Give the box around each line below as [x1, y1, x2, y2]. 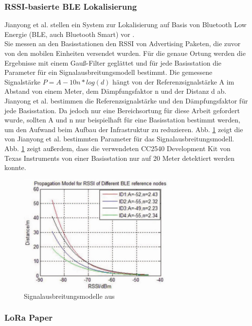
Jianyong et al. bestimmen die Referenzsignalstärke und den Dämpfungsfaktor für [4, 95, 248, 105]
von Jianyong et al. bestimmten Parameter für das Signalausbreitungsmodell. [4, 134, 234, 144]
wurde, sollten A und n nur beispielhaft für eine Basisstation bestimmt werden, [4, 115, 241, 125]
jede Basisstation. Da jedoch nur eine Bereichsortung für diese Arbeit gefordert [4, 105, 240, 115]
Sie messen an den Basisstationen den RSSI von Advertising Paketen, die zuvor [4, 38, 241, 49]
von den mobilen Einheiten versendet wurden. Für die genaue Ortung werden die [4, 48, 246, 58]
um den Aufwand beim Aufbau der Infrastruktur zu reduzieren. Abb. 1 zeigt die [4, 124, 243, 134]
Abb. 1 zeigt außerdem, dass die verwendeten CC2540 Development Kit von [4, 143, 231, 153]
